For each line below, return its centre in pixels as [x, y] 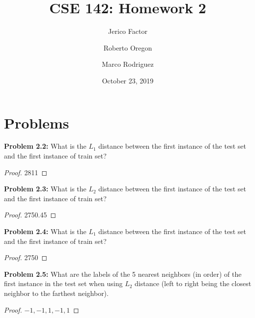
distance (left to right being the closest [193, 283]
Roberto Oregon [128, 47]
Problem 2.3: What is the [45, 189]
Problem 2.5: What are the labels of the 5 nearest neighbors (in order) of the [123, 274]
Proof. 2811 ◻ [26, 172]
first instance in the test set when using [63, 283]
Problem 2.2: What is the [45, 146]
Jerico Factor [128, 31]
